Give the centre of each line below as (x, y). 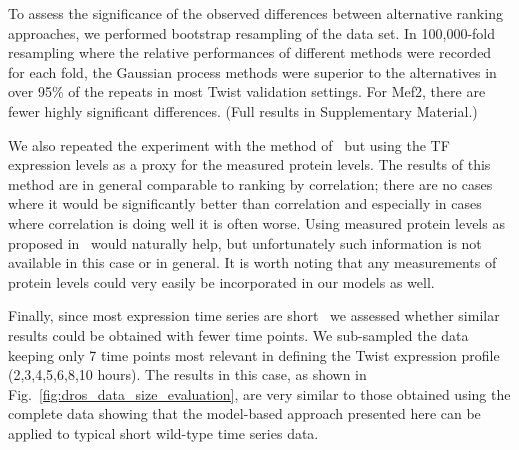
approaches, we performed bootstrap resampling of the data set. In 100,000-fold (252, 32)
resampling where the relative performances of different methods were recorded (250, 52)
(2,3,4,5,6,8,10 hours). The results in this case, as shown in (187, 374)
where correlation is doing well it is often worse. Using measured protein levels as (256, 222)
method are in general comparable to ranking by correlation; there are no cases (250, 183)
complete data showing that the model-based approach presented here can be (244, 413)
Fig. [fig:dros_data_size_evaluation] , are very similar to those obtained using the (259, 393)
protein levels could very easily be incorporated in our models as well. (221, 281)
